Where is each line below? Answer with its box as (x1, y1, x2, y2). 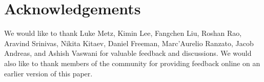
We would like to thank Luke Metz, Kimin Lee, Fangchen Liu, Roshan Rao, (4, 28, 242, 38)
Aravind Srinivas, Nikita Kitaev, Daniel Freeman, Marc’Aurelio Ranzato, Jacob (4, 37, 254, 48)
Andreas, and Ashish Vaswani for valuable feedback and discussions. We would (4, 48, 252, 58)
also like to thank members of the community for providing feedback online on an (4, 57, 260, 68)
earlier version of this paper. (4, 68, 93, 78)
